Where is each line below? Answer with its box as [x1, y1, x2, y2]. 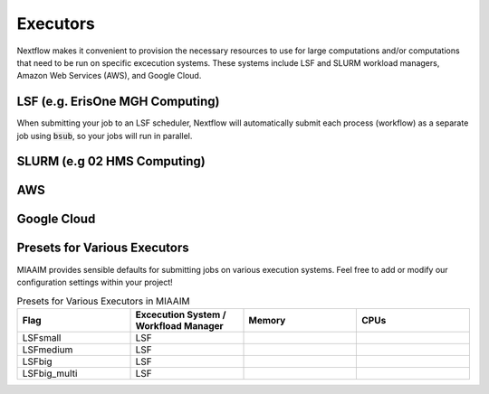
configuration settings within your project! [16, 277, 174, 287]
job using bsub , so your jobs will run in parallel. [16, 130, 193, 141]
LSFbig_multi [22, 367, 78, 380]
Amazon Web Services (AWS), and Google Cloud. [16, 70, 202, 81]
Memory [248, 314, 286, 326]
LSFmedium [22, 343, 73, 356]
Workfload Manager [135, 319, 224, 332]
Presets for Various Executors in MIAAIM [16, 295, 190, 307]
